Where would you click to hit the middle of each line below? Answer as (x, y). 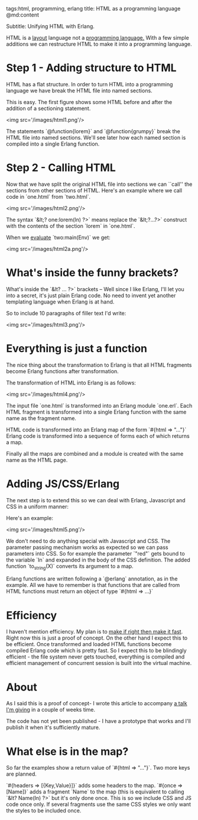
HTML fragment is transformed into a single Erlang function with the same (96, 412)
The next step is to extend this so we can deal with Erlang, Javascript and (96, 500)
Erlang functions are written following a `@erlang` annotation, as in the (92, 579)
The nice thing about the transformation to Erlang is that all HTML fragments (99, 365)
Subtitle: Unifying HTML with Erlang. (50, 26)
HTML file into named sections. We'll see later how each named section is (96, 137)
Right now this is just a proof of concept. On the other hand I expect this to (97, 638)
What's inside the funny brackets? (92, 273)
